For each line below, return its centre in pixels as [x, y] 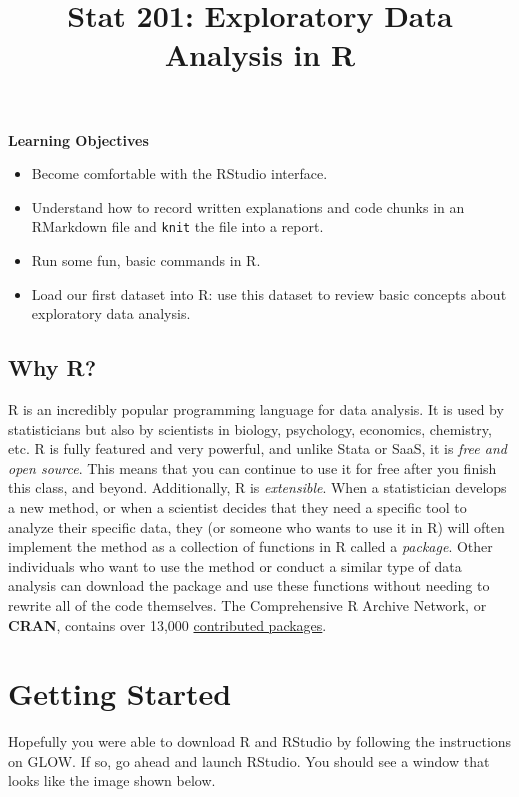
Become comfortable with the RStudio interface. [179, 173]
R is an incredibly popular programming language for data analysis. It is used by [256, 408]
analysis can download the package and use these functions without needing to [249, 585]
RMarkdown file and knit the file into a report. [177, 226]
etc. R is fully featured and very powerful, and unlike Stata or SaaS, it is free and [257, 448]
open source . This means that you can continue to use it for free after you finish [252, 467]
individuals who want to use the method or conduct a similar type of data [235, 565]
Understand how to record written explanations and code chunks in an [248, 206]
